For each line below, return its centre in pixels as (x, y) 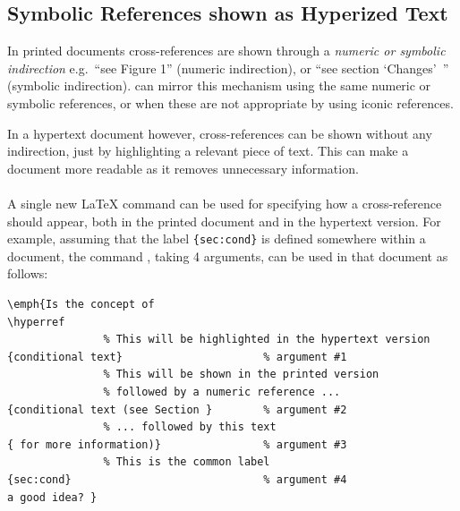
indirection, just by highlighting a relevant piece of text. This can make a (208, 151)
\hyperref (36, 322)
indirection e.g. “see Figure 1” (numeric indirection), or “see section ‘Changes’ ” (228, 68)
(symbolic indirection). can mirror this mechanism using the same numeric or (219, 85)
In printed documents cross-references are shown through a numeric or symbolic (226, 51)
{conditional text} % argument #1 (177, 357)
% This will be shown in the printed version (241, 375)
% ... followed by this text (190, 427)
